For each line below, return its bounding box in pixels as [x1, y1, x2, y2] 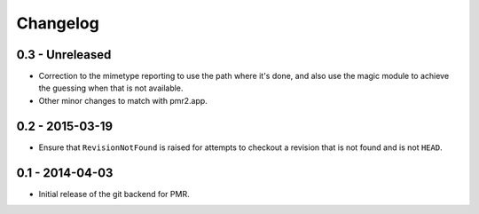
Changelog [16, 13, 99, 33]
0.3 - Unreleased [16, 47, 112, 62]
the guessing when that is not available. [38, 83, 184, 93]
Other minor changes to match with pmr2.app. [38, 95, 208, 106]
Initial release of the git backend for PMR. [38, 188, 190, 199]
